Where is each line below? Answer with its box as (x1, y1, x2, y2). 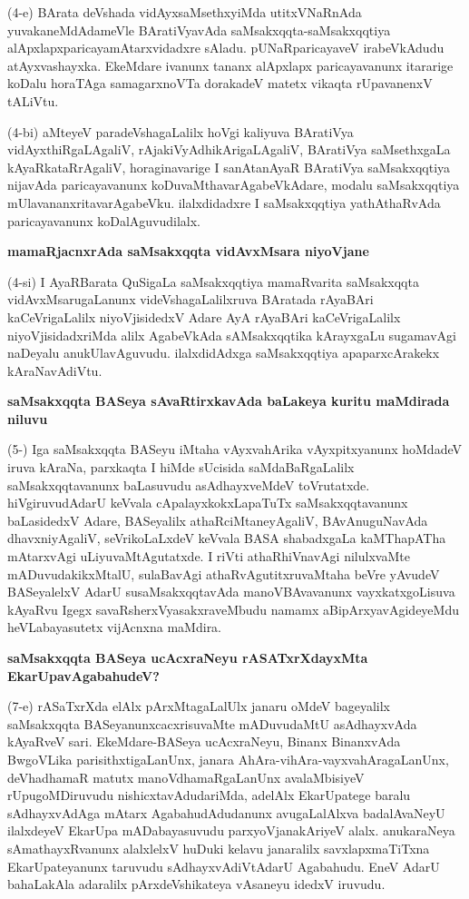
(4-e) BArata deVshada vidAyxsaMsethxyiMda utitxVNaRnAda (7, 3, 362, 21)
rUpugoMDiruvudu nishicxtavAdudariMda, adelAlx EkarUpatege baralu (7, 785, 411, 805)
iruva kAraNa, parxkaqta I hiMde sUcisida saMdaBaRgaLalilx (7, 458, 355, 477)
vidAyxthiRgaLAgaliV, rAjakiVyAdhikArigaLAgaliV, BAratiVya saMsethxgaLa (7, 140, 451, 159)
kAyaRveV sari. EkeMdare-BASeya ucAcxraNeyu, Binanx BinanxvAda (7, 732, 401, 751)
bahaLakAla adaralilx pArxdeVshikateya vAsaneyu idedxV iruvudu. (7, 874, 386, 894)
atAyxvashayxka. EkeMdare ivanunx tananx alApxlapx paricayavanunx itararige (7, 55, 454, 74)
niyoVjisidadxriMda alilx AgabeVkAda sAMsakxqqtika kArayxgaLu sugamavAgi (7, 325, 456, 344)
